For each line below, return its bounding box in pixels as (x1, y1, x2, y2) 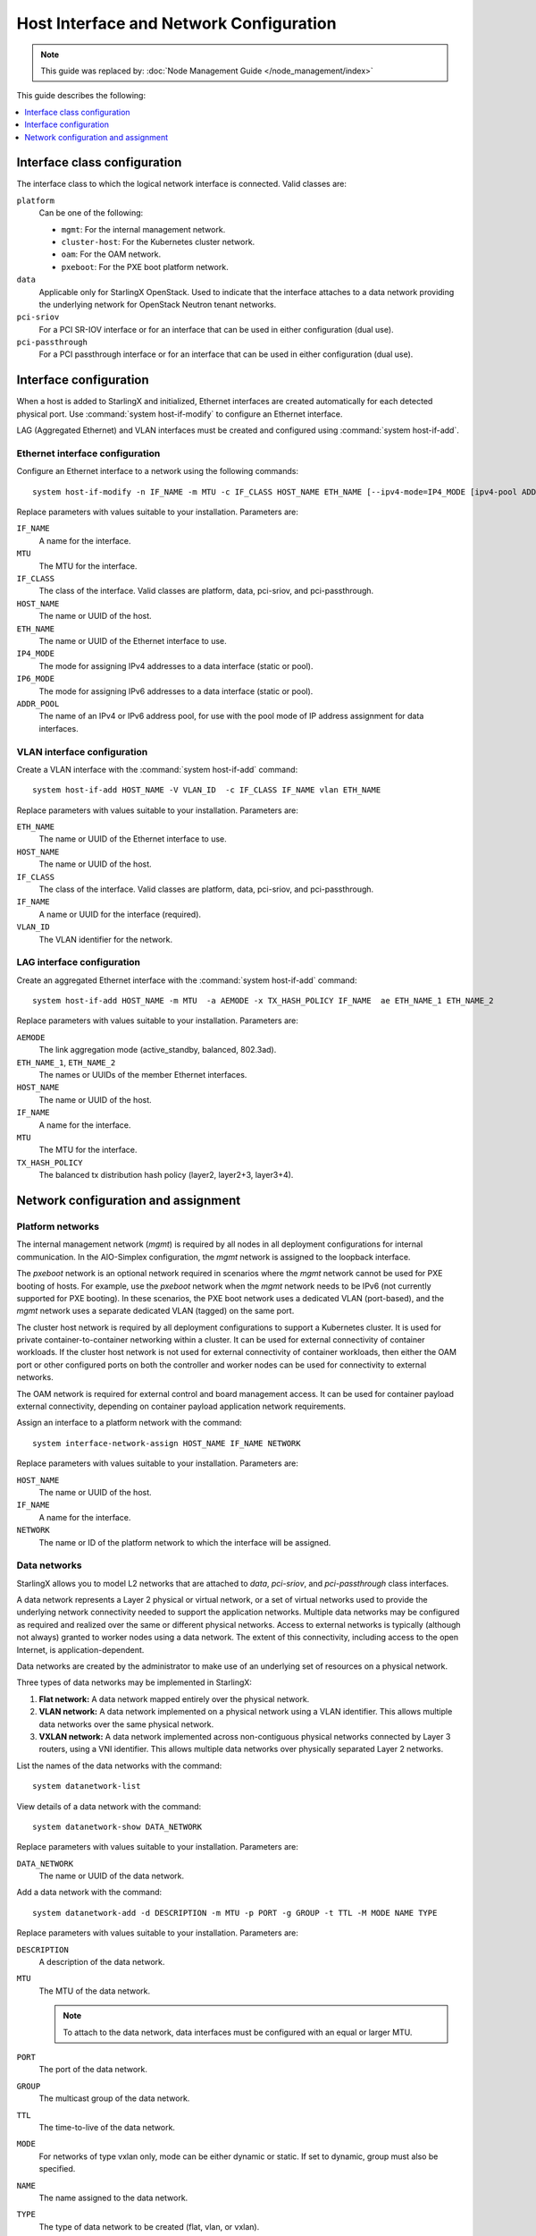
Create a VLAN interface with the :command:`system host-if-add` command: (16, 764, 298, 775)
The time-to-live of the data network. (38, 2122, 176, 2132)
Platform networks (16, 1220, 100, 1232)
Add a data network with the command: (16, 1887, 163, 1898)
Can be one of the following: (38, 208, 144, 218)
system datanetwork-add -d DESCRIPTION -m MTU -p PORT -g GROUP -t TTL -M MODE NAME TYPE (32, 1908, 438, 1918)
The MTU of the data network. (38, 1986, 151, 1996)
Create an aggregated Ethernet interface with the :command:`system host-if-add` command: (16, 975, 357, 986)
